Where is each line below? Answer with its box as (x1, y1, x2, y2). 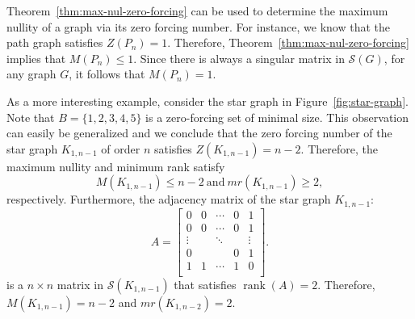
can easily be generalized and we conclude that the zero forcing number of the (6, 124, 392, 141)
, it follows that (69, 65, 145, 82)
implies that (6, 49, 66, 66)
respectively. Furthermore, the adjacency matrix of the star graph (6, 191, 331, 208)
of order (101, 140, 140, 157)
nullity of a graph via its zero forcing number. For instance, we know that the (6, 18, 391, 35)
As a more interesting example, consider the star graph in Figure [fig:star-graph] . (6, 92, 409, 109)
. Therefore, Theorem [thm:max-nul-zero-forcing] (167, 34, 409, 51)
